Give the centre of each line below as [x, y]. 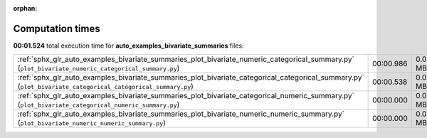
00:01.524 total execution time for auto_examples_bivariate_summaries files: [129, 46]
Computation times [57, 28]
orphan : [25, 8]
